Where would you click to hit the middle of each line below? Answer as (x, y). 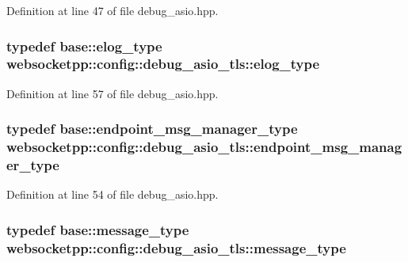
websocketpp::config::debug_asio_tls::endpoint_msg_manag (204, 147)
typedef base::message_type (98, 229)
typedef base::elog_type (84, 46)
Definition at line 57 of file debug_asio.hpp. (112, 93)
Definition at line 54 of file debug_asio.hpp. (112, 194)
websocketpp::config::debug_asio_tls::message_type (176, 247)
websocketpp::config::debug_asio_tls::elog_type (163, 64)
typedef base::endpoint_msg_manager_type (152, 129)
